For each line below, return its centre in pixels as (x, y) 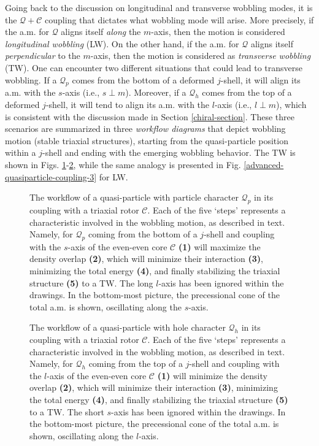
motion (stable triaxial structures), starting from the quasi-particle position (147, 140)
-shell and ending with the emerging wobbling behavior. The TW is (169, 152)
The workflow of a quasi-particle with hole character (128, 327)
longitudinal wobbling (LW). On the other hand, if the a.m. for (122, 43)
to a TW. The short (67, 411)
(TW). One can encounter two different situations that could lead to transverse (154, 67)
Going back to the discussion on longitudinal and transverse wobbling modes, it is (159, 7)
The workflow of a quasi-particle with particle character (134, 197)
